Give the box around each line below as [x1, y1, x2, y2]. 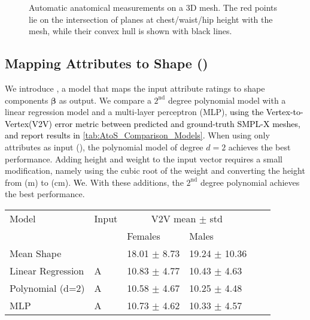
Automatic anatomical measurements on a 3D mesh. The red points [29, 1, 278, 13]
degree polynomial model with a [168, 93, 286, 106]
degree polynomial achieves [200, 176, 300, 188]
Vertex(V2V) [5, 117, 52, 129]
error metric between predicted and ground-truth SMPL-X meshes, [54, 117, 300, 129]
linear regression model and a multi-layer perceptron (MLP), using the [5, 105, 264, 118]
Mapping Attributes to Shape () [5, 54, 208, 73]
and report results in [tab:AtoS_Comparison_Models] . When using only [5, 129, 270, 141]
